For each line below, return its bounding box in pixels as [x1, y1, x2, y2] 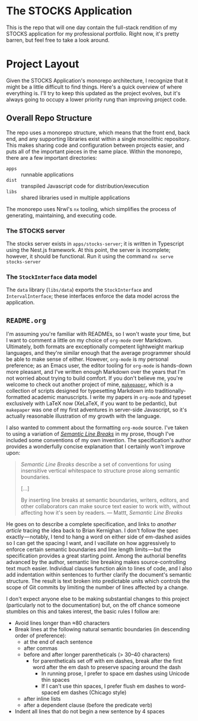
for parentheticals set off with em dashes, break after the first [32, 657, 183, 665]
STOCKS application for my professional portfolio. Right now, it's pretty [6, 30, 180, 37]
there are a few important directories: [6, 154, 97, 161]
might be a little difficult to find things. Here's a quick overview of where [6, 83, 183, 90]
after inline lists [23, 695, 61, 703]
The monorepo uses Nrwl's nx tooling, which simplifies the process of [6, 205, 177, 212]
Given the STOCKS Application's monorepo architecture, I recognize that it [6, 77, 189, 84]
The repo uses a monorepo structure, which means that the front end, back [6, 129, 190, 136]
